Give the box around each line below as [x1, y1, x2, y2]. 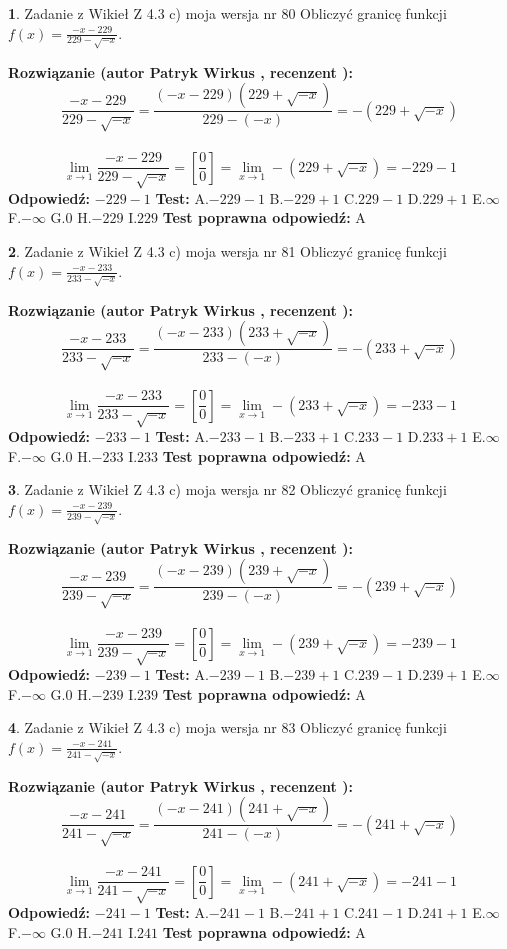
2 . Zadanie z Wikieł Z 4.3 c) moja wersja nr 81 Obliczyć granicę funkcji [8, 241, 447, 262]
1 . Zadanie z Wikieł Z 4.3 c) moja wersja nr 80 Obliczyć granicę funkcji [8, 3, 447, 23]
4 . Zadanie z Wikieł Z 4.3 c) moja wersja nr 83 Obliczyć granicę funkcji [8, 717, 447, 738]
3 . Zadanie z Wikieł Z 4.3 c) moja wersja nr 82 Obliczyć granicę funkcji [8, 479, 447, 500]
